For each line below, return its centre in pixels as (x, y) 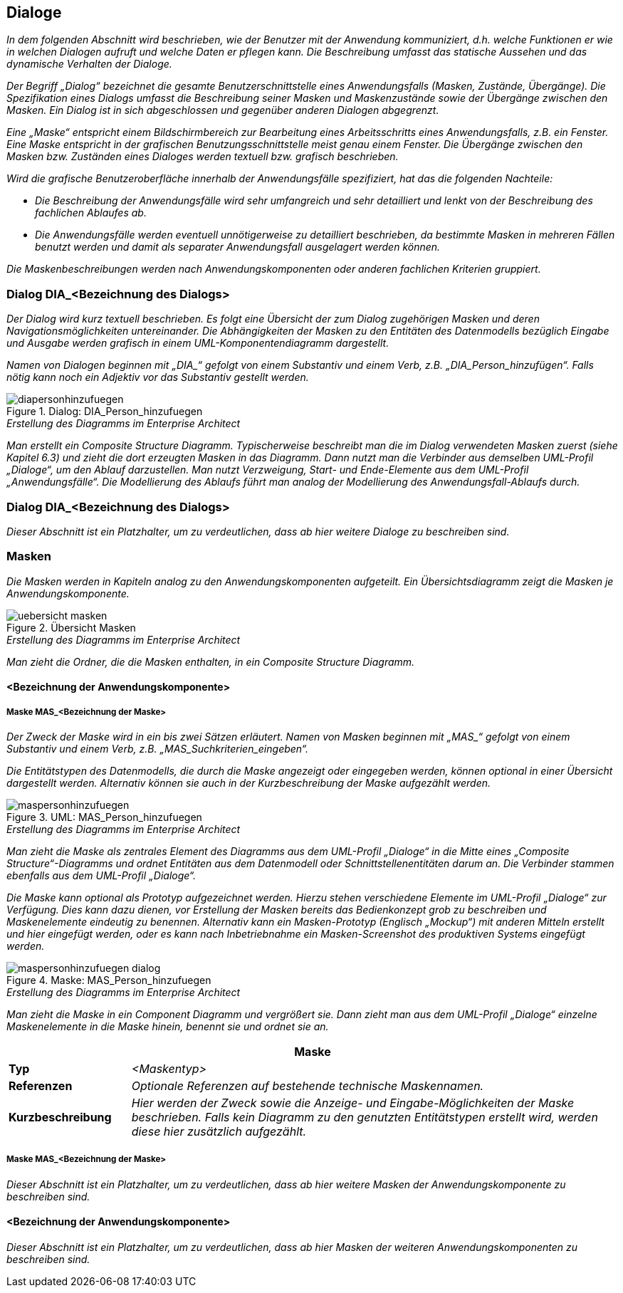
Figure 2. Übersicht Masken (71, 627)
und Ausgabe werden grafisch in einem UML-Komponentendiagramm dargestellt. (198, 343)
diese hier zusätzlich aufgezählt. (219, 1132)
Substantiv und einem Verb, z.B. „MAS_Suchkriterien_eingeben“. (158, 749)
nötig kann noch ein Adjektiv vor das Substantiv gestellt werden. (158, 377)
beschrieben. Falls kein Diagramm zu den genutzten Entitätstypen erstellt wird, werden (365, 1117)
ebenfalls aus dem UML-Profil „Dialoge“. (101, 876)
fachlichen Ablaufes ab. (91, 213)
